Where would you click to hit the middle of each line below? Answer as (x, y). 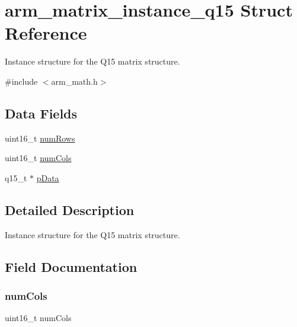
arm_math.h (74, 81)
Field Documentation (71, 266)
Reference (46, 33)
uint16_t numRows (40, 138)
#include (21, 81)
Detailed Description (70, 209)
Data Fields (41, 113)
